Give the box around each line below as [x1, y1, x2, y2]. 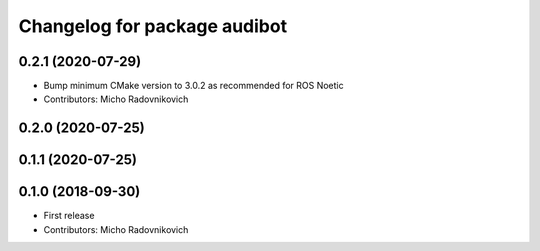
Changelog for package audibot [18, 15, 288, 37]
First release [43, 210, 95, 222]
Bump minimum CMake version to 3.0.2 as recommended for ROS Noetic [43, 80, 344, 92]
